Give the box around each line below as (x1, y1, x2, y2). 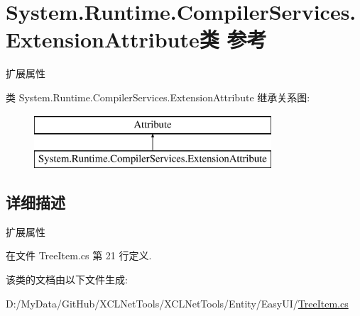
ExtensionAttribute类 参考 (6, 25, 267, 54)
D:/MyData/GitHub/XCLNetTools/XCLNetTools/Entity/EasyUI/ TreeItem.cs (6, 295, 349, 310)
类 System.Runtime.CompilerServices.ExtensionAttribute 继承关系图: (6, 89, 310, 104)
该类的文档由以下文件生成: (6, 272, 128, 287)
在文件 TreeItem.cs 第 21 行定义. (6, 248, 152, 263)
